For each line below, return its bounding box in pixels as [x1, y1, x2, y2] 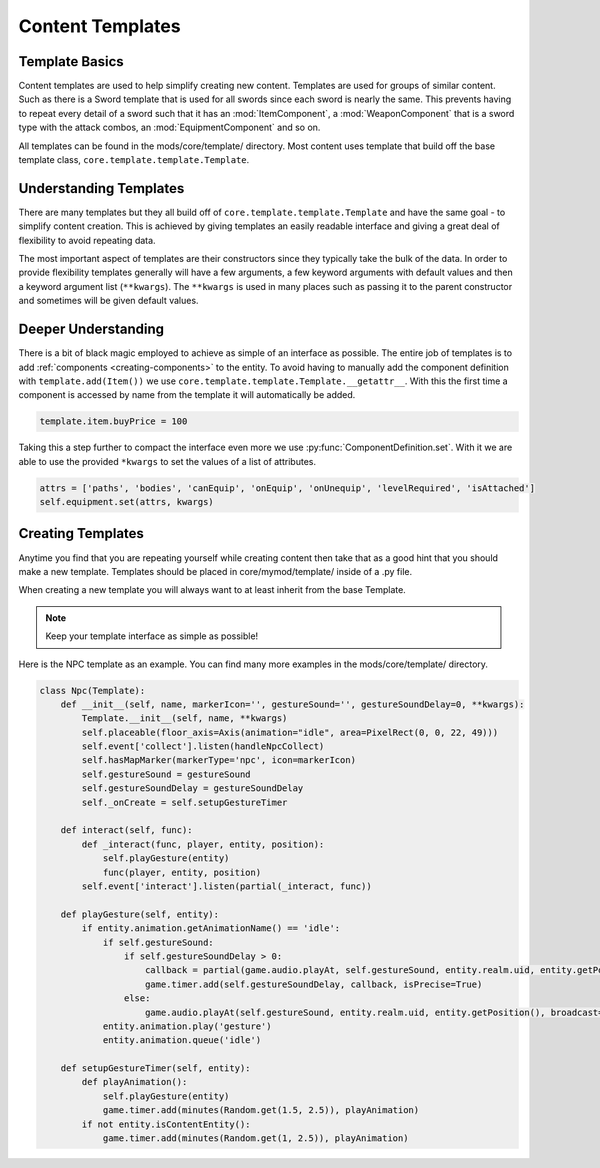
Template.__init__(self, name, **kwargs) [81, 713, 288, 724]
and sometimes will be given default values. [18, 295, 199, 307]
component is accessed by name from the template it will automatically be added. [18, 389, 356, 401]
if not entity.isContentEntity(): [81, 1118, 251, 1130]
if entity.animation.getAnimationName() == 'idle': [81, 923, 341, 934]
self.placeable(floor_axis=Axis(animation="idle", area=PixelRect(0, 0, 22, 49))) [81, 726, 499, 738]
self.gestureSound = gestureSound [81, 768, 251, 780]
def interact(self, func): [60, 825, 194, 836]
